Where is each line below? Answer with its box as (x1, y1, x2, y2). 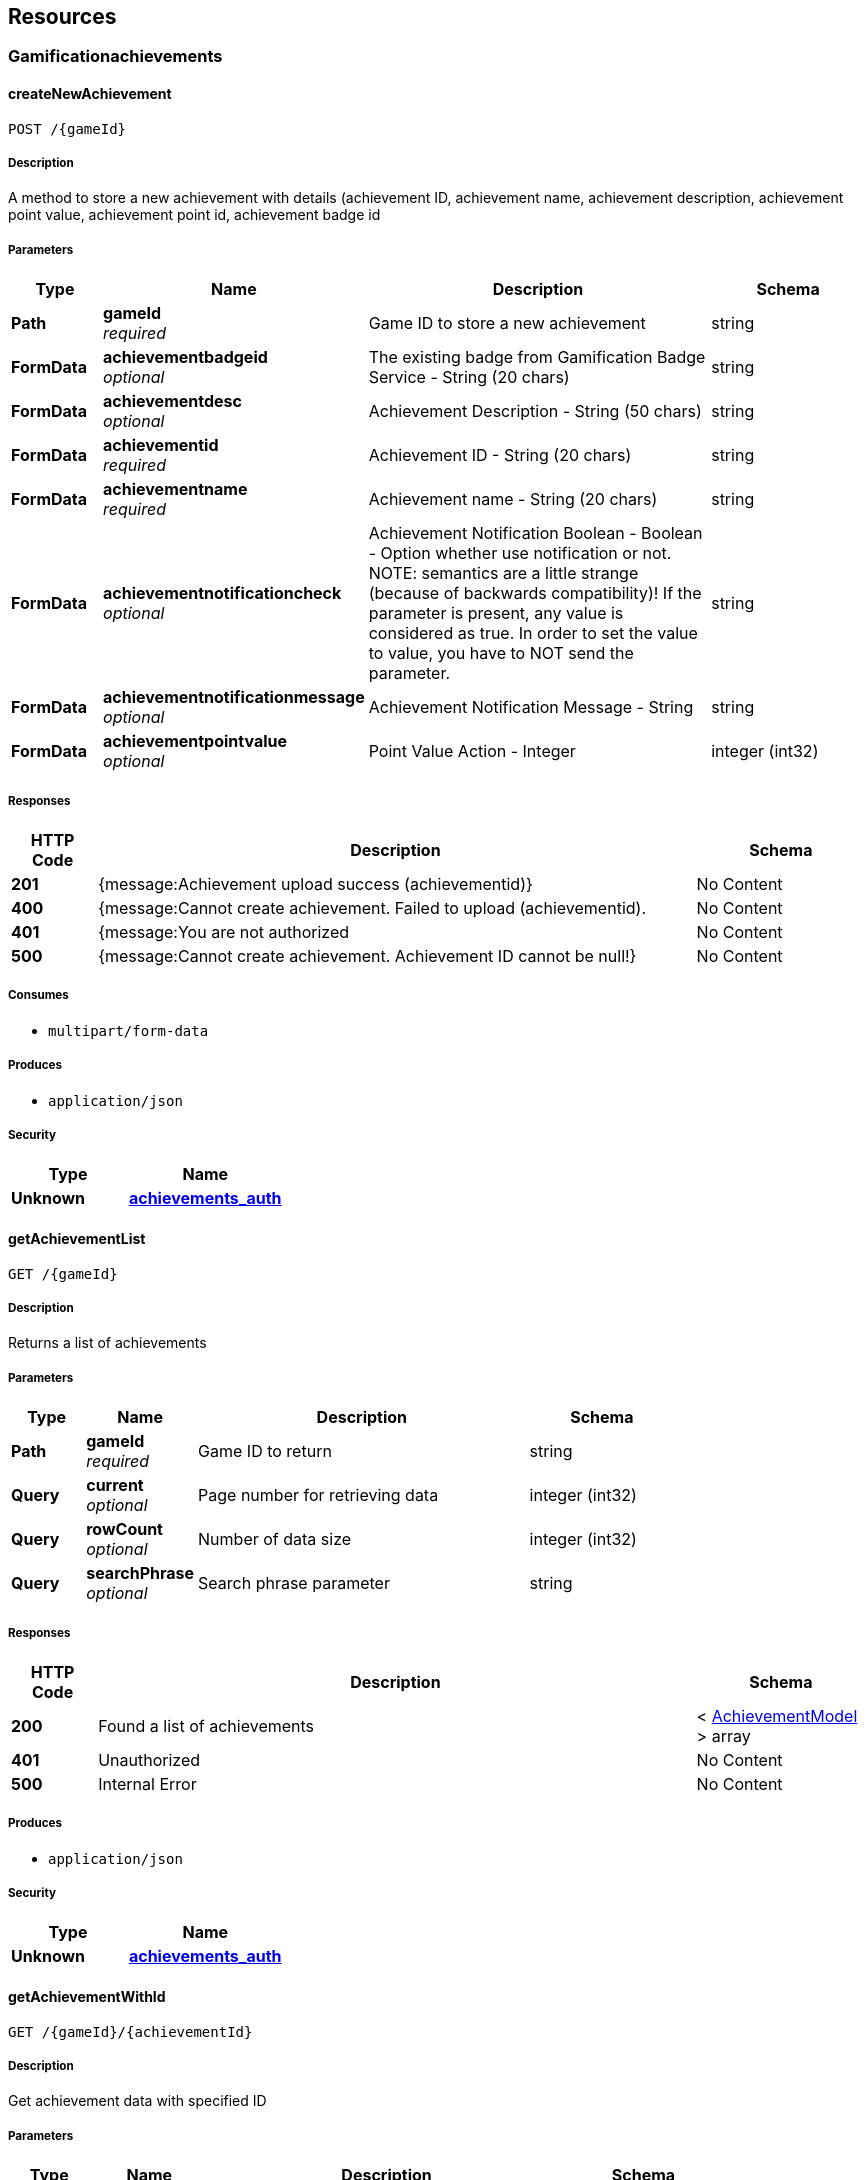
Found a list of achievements (98, 1715, 315, 1736)
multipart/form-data (48, 1022, 209, 1039)
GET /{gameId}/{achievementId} (8, 2023, 253, 2040)
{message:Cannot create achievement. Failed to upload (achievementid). (98, 897, 646, 918)
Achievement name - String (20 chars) (368, 489, 658, 510)
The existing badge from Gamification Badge (368, 347, 706, 368)
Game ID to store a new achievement (368, 313, 646, 334)
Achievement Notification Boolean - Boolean (368, 523, 703, 544)
